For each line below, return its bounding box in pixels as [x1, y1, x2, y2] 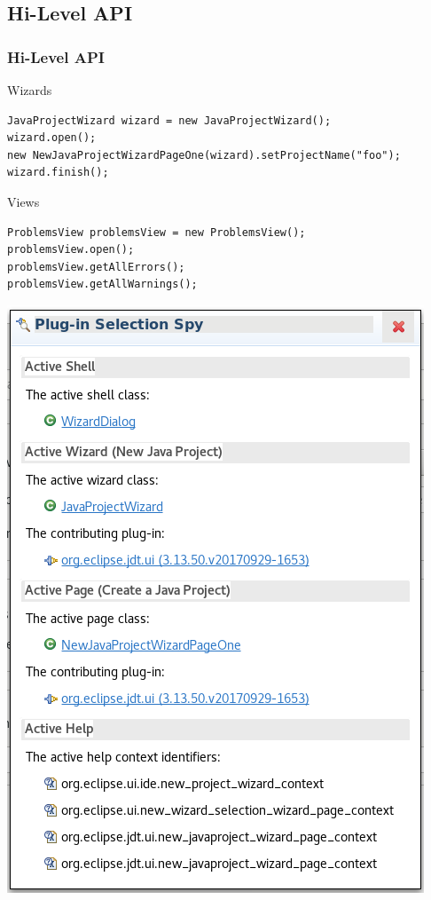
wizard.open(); [7, 131, 97, 145]
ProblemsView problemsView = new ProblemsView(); [7, 225, 306, 239]
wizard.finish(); [7, 166, 109, 179]
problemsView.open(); [7, 243, 135, 257]
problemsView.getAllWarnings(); [7, 278, 198, 291]
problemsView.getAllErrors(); [7, 260, 185, 273]
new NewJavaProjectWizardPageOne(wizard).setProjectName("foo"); [7, 148, 401, 162]
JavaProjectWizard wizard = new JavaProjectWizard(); [7, 114, 332, 127]
